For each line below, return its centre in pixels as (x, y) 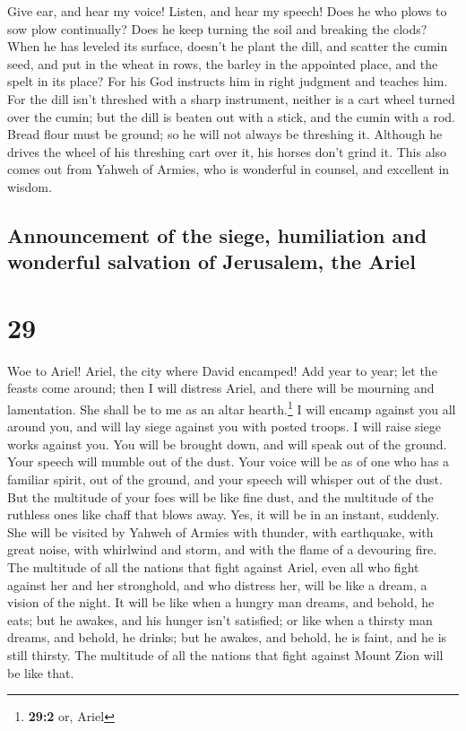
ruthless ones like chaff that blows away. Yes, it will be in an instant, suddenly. (224, 514)
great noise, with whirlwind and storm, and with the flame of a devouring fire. (222, 549)
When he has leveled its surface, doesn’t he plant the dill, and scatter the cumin (228, 46)
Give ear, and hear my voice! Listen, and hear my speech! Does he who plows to (227, 11)
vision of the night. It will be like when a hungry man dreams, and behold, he (221, 602)
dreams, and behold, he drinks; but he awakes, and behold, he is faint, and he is (227, 637)
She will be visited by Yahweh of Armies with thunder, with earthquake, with (220, 531)
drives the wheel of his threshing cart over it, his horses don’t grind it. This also (227, 151)
